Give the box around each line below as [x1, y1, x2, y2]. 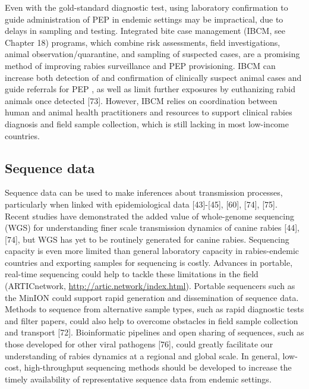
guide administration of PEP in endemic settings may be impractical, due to [5, 12, 283, 25]
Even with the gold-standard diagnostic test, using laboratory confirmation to [5, 1, 288, 13]
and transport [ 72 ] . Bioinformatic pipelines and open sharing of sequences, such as [5, 326, 304, 338]
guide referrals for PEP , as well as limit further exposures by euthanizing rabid [5, 83, 295, 95]
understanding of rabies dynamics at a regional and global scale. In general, [5, 349, 280, 362]
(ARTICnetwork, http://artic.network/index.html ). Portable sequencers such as [5, 280, 295, 292]
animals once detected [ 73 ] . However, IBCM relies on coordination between [5, 94, 278, 106]
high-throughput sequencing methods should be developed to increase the [24, 361, 292, 374]
